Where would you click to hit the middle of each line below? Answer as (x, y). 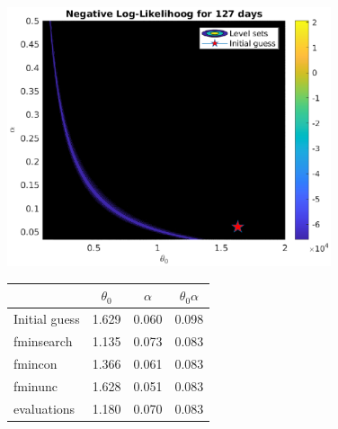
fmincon (36, 363)
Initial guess (47, 319)
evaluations (44, 408)
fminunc (36, 385)
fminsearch (43, 341)
